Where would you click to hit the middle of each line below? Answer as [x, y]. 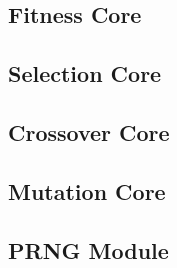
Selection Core [85, 73]
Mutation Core [87, 190]
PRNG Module [88, 249]
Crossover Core [89, 131]
